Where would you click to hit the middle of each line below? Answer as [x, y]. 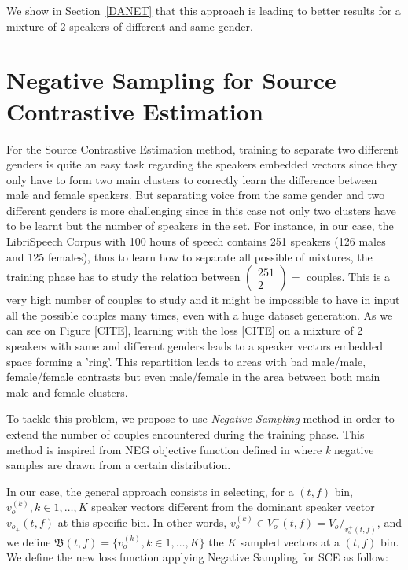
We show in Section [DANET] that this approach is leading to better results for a [204, 10]
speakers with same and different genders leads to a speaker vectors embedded [195, 346]
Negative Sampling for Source [171, 80]
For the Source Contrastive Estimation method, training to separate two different [202, 148]
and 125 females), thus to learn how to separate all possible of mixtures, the [189, 256]
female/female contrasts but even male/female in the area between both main [193, 377]
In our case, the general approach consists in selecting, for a [150, 491]
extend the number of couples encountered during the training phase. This [186, 434]
